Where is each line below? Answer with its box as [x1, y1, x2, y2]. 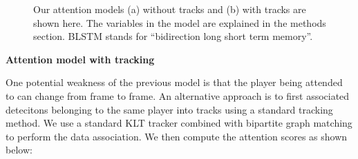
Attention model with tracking [6, 52, 155, 66]
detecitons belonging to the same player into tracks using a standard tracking [6, 102, 333, 116]
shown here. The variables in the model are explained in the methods [33, 15, 326, 30]
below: [6, 142, 32, 157]
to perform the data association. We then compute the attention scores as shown [6, 129, 348, 143]
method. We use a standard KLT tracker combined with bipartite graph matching [6, 116, 352, 130]
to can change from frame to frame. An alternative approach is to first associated [6, 88, 350, 103]
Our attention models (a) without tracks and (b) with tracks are [33, 2, 306, 16]
